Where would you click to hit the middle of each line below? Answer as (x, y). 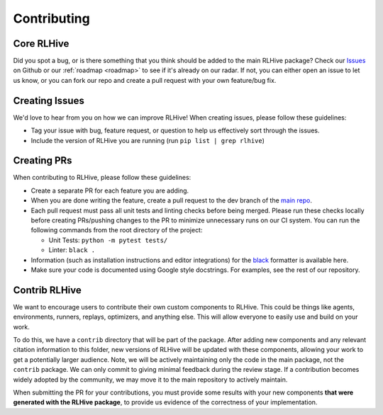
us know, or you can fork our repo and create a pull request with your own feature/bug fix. (145, 80)
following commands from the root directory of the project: (117, 230)
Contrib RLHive (47, 290)
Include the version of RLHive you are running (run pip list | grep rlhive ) (148, 140)
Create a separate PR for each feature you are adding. (110, 191)
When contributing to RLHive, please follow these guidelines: (102, 178)
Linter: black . (72, 250)
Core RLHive (41, 44)
